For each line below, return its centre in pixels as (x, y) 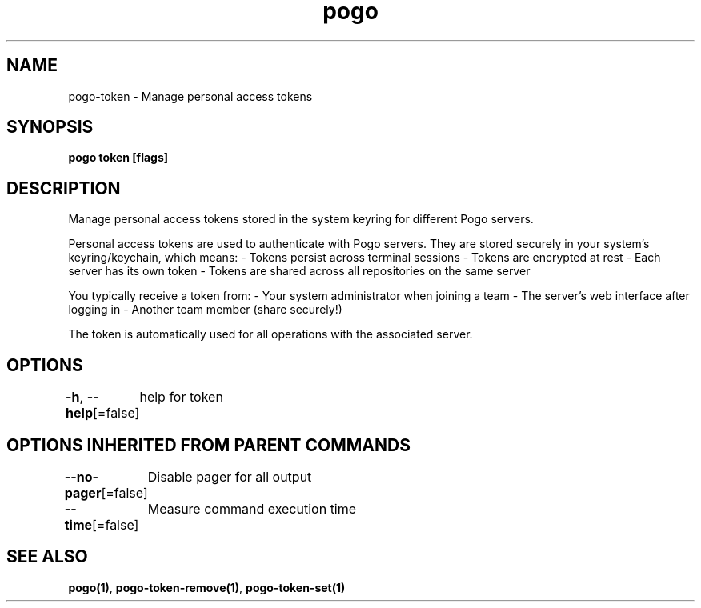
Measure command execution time (252, 508)
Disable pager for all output (230, 476)
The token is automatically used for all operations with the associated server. (270, 334)
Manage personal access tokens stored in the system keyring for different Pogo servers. (301, 219)
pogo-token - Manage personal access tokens (190, 96)
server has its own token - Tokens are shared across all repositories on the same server (299, 271)
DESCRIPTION (64, 188)
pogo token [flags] (118, 158)
